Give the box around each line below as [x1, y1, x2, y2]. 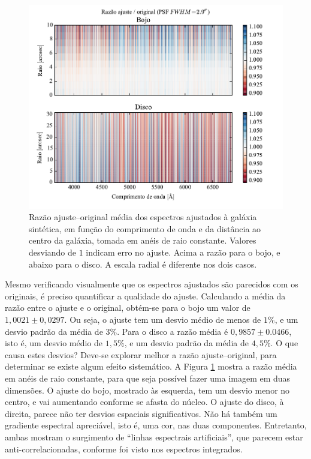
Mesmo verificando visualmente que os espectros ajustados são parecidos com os [5, 278, 298, 290]
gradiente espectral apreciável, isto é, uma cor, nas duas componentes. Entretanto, [5, 419, 307, 431]
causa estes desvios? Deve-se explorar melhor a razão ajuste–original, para [5, 348, 277, 361]
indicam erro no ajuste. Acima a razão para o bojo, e [86, 246, 280, 259]
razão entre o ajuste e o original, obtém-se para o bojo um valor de [5, 301, 250, 314]
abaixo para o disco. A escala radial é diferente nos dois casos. [29, 257, 257, 270]
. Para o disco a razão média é [117, 325, 228, 337]
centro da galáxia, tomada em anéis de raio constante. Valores [29, 234, 256, 247]
